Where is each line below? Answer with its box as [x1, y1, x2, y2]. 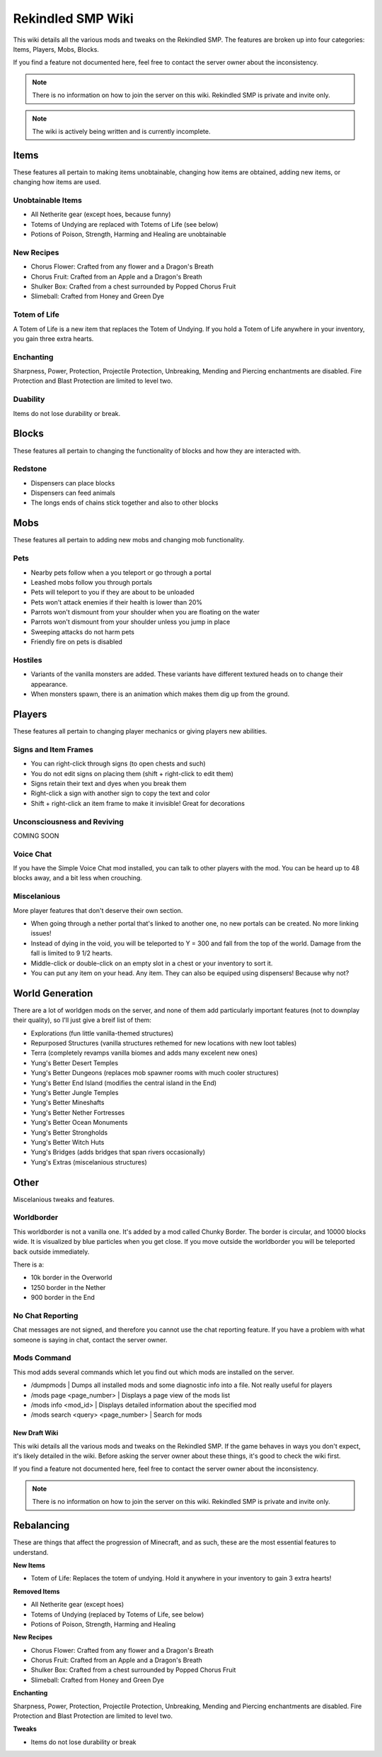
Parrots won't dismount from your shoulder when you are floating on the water [30, 608, 260, 617]
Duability [13, 394, 45, 404]
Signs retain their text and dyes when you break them [30, 779, 187, 787]
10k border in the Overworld [30, 1273, 112, 1282]
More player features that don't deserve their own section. [13, 906, 183, 914]
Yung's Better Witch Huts [30, 1138, 105, 1146]
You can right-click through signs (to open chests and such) [30, 759, 206, 768]
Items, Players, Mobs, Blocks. [13, 45, 99, 53]
